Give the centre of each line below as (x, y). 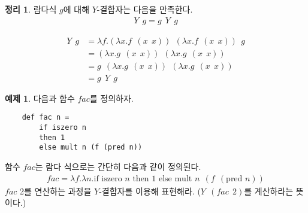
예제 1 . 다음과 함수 (40, 98)
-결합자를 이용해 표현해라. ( (150, 191)
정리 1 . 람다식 (31, 9)
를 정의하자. (111, 98)
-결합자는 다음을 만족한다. (145, 9)
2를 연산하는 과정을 (56, 191)
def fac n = (46, 118)
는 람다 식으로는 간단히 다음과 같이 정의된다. (118, 166)
